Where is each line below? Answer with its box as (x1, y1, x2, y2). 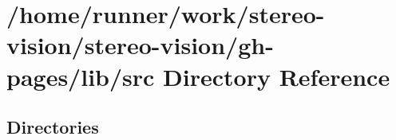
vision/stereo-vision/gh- (6, 29, 274, 61)
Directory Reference (163, 60, 390, 92)
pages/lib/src (6, 60, 155, 92)
